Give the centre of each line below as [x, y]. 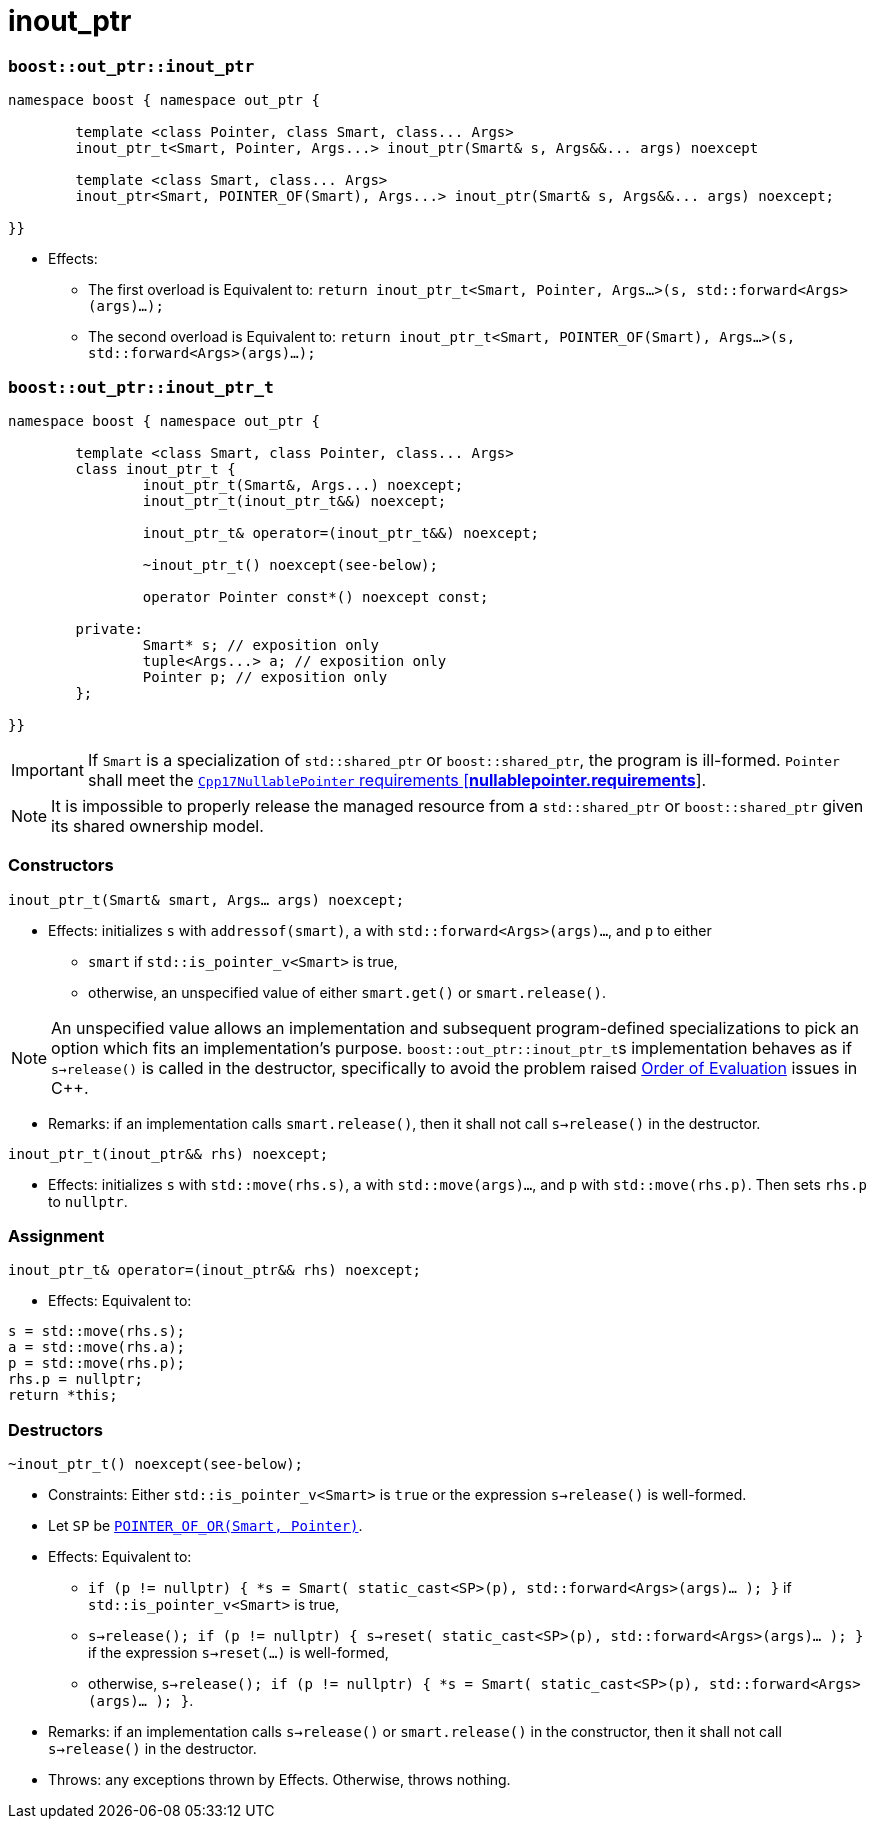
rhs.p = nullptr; [75, 1379]
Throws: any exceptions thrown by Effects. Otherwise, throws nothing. [279, 1780]
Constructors [61, 865]
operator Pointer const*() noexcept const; [315, 596]
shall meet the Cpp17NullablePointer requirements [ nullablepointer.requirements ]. [397, 779]
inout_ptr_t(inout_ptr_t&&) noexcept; [294, 500]
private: [109, 628]
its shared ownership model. [157, 825]
